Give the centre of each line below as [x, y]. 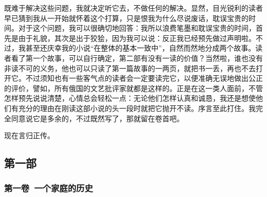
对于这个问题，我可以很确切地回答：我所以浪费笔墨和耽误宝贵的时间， [137, 28]
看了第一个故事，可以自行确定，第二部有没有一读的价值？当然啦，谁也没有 [137, 58]
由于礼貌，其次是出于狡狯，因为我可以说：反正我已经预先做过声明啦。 [137, 38]
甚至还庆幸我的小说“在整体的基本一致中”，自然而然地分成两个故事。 [140, 48]
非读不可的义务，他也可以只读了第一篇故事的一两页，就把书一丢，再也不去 [130, 68]
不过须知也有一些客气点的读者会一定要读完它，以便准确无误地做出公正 [144, 78]
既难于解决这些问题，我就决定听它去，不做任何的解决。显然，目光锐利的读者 [133, 8]
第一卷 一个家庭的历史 [49, 188]
